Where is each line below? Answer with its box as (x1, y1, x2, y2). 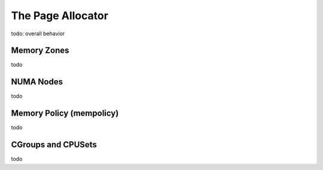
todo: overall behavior (11, 30, 65, 37)
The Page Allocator (11, 9, 109, 22)
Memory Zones (11, 45, 69, 56)
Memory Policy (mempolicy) (11, 108, 119, 119)
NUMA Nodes (11, 77, 63, 87)
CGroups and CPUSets (11, 139, 97, 150)
